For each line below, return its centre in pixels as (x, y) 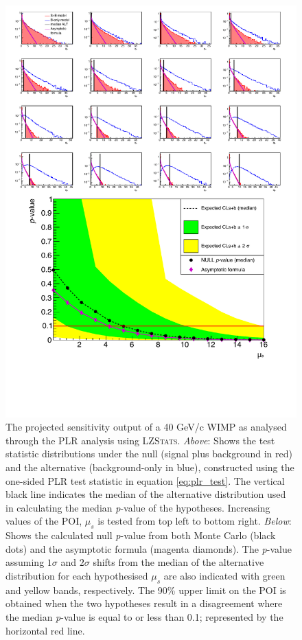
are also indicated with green (224, 576)
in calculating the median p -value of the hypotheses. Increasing (138, 507)
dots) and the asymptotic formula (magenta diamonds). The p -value (149, 548)
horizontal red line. (45, 630)
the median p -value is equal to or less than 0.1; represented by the (144, 617)
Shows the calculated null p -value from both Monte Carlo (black (141, 535)
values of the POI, (44, 521)
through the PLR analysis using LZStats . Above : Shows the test (140, 440)
